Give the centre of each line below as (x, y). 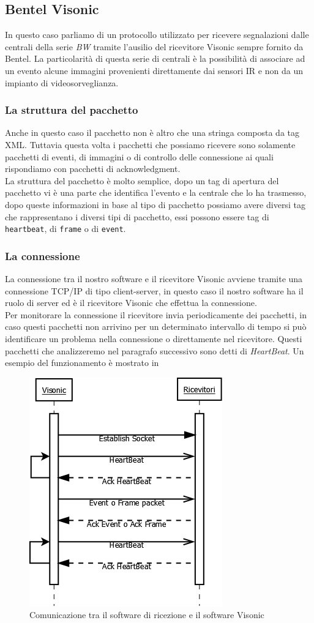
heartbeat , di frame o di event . (65, 229)
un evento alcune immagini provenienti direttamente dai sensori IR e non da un (154, 70)
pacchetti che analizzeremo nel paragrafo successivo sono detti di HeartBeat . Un (155, 350)
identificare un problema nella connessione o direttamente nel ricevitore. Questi (154, 338)
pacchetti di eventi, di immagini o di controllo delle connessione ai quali (139, 156)
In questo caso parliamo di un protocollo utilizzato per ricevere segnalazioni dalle (157, 35)
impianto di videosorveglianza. (62, 82)
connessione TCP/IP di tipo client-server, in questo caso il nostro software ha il (154, 290)
